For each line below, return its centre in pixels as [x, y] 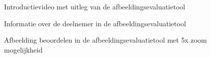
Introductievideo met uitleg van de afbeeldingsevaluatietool [95, 6]
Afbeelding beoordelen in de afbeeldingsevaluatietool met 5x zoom [105, 40]
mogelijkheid [23, 49]
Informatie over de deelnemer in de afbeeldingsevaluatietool [95, 23]
